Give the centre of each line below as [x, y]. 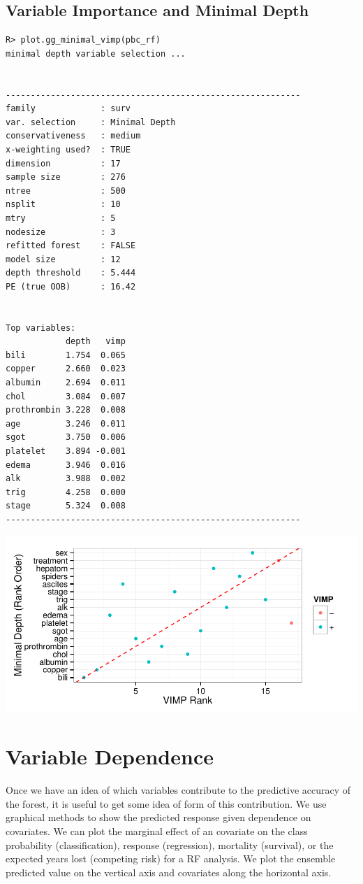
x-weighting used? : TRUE [68, 149]
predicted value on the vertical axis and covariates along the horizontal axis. [169, 872]
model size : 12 [63, 259]
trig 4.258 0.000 [66, 492]
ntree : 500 [66, 191]
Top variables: [41, 328]
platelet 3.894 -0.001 [66, 451]
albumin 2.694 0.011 [66, 383]
